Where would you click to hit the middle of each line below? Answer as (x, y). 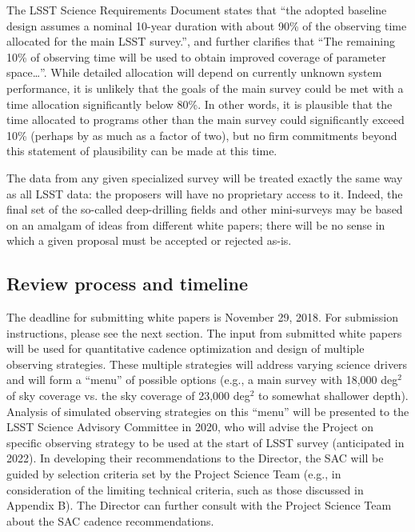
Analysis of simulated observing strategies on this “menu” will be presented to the (208, 411)
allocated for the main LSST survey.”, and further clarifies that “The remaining (201, 41)
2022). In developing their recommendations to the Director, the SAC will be (195, 458)
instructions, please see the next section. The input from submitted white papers (204, 332)
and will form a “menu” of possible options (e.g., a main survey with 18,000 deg (202, 380)
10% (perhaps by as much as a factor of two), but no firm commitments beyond (202, 135)
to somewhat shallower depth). (333, 396)
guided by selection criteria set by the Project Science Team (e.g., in (174, 474)
